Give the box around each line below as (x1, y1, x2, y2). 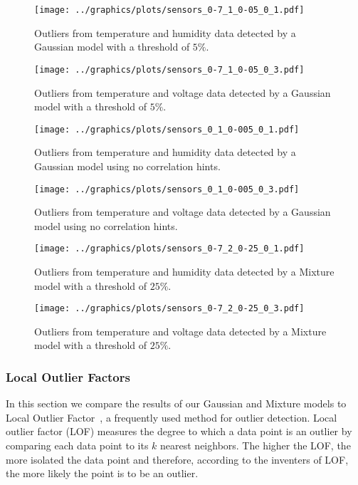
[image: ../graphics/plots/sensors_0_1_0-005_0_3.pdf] (34, 184, 300, 194)
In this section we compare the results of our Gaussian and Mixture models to (6, 396, 347, 411)
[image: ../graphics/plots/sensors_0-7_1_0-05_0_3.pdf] (34, 64, 305, 75)
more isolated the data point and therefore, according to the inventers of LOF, (6, 452, 349, 466)
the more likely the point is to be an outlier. (6, 466, 199, 481)
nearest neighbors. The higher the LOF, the (160, 438, 351, 453)
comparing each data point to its (6, 438, 149, 453)
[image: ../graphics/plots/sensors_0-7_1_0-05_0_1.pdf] (34, 5, 305, 15)
